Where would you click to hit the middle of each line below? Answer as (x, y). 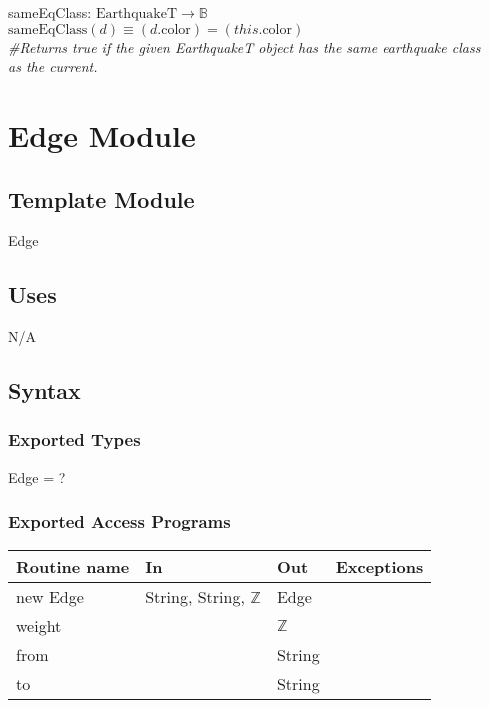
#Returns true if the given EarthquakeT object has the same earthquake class (244, 46)
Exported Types (74, 439)
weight (39, 625)
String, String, (195, 596)
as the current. (53, 66)
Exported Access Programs (119, 521)
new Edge (50, 596)
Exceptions (379, 566)
